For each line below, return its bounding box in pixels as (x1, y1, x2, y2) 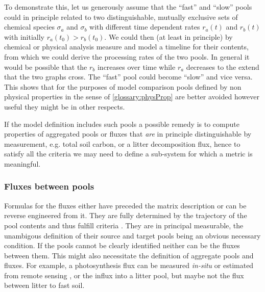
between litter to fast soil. (4, 280, 85, 290)
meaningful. (4, 158, 41, 169)
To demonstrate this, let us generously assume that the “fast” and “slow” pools (4, 2, 252, 12)
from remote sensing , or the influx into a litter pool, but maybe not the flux (4, 270, 244, 280)
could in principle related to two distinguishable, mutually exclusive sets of (4, 11, 238, 22)
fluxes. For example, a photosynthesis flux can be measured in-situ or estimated (4, 260, 254, 271)
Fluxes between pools (4, 180, 94, 193)
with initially (4, 31, 44, 42)
